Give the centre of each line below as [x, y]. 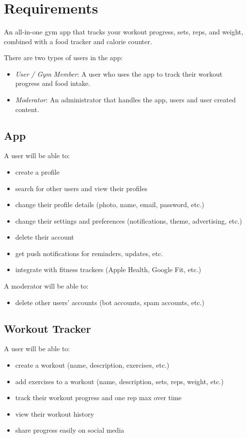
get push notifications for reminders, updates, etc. [89, 253]
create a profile [37, 171]
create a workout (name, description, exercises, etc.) [92, 365]
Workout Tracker [47, 328]
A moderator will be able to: [46, 286]
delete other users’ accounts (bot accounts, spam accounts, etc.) [110, 302]
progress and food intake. [53, 83]
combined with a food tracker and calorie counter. [78, 41]
